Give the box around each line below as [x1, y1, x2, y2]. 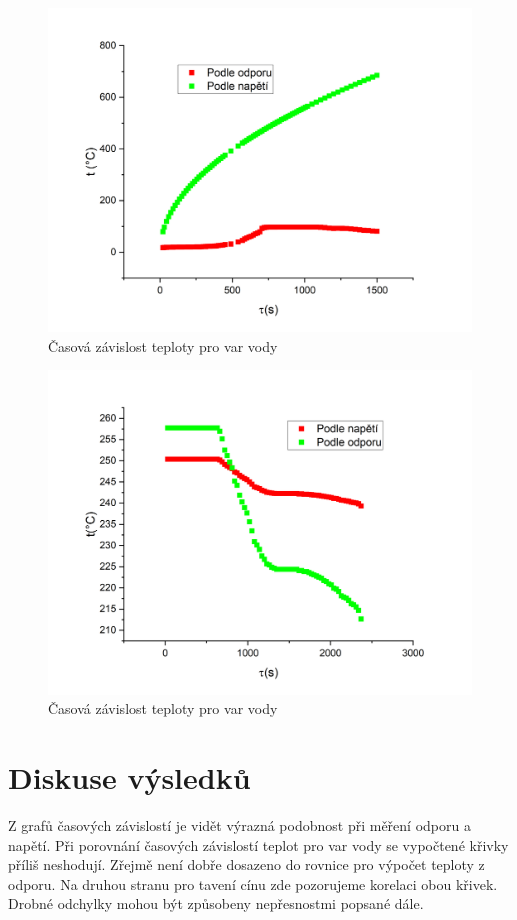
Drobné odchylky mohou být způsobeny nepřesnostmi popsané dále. [8, 893, 424, 914]
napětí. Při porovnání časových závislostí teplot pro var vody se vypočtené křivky [8, 834, 509, 855]
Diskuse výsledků [8, 756, 251, 797]
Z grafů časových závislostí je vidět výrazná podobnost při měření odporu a [8, 814, 471, 835]
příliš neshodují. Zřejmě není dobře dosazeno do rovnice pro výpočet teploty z [8, 854, 485, 875]
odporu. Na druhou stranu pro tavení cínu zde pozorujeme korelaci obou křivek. [8, 873, 498, 894]
